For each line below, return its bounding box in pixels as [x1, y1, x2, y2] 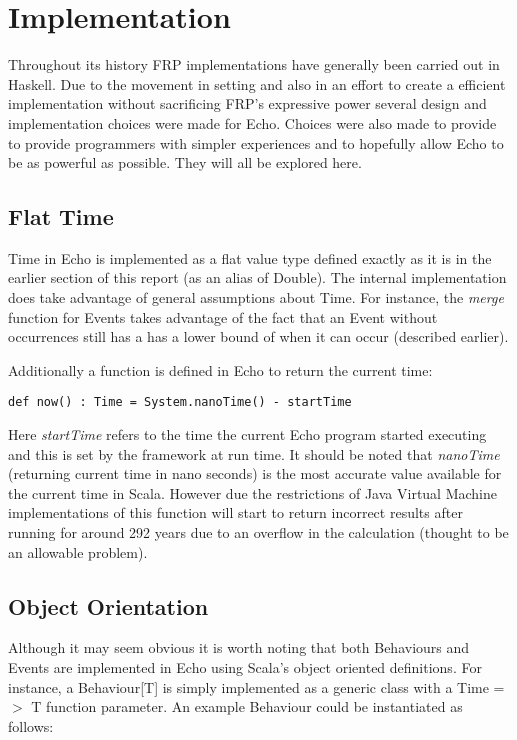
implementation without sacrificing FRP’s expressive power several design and [8, 93, 487, 114]
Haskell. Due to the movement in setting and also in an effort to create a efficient [8, 73, 506, 94]
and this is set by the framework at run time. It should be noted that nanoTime [8, 443, 500, 464]
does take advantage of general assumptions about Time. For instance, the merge [8, 287, 504, 308]
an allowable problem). [8, 541, 148, 562]
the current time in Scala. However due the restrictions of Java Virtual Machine [8, 482, 498, 503]
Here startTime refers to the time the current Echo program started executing [8, 424, 487, 445]
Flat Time [8, 201, 114, 232]
